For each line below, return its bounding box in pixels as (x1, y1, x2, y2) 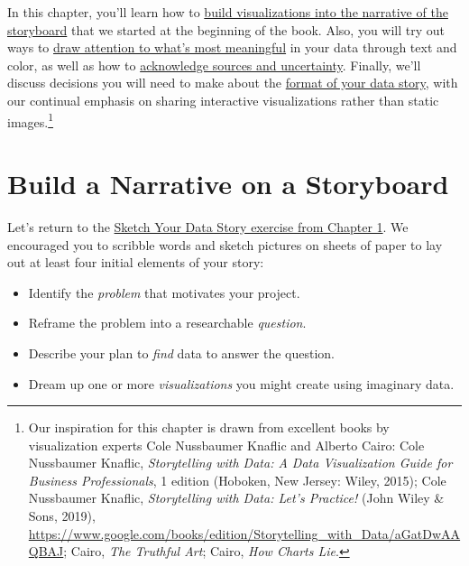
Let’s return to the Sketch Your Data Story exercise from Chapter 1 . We (7, 217, 409, 236)
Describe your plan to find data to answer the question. (28, 343, 336, 362)
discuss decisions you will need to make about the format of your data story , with (7, 73, 458, 92)
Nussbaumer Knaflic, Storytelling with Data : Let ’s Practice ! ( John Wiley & (28, 488, 445, 507)
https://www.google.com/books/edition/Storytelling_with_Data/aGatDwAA (28, 524, 461, 543)
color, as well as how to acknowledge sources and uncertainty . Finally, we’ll (7, 55, 421, 74)
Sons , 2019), (28, 506, 96, 525)
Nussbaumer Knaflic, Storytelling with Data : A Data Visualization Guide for (28, 453, 453, 472)
